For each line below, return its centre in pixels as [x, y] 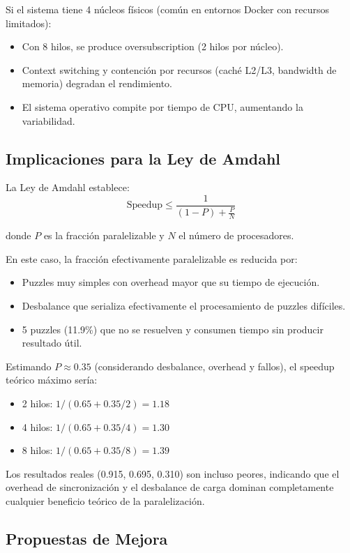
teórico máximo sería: [52, 380]
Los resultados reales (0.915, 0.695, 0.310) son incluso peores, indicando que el [173, 473]
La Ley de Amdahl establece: [68, 187]
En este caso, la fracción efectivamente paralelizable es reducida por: [152, 258]
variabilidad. [48, 120]
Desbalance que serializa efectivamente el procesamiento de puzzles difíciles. [184, 305]
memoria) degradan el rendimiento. [97, 83]
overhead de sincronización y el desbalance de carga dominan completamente [170, 487]
